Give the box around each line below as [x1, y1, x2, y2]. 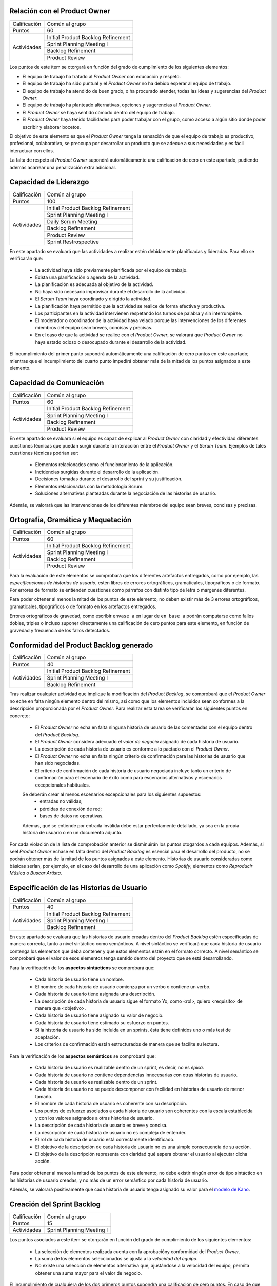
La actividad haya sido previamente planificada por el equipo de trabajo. [35, 267, 188, 273]
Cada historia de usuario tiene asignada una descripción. [35, 991, 156, 997]
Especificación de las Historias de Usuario [9, 883, 147, 892]
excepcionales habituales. [35, 782, 90, 788]
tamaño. [35, 1093, 53, 1099]
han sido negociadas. [35, 760, 81, 766]
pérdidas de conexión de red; [39, 806, 102, 812]
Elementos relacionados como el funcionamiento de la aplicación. [35, 461, 174, 468]
